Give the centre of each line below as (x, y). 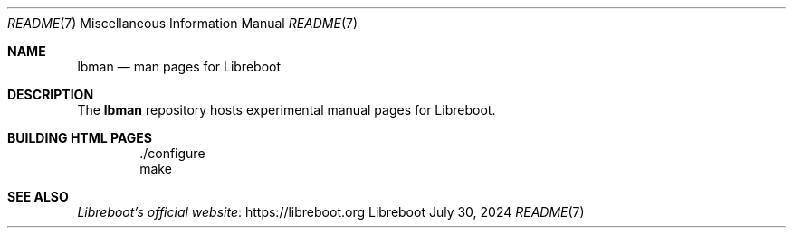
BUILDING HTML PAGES (80, 138)
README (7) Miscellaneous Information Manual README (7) (183, 23)
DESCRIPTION (51, 94)
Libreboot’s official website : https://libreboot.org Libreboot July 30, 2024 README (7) (331, 212)
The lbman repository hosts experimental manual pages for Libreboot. (287, 110)
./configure (172, 153)
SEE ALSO (38, 197)
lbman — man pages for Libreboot (179, 66)
